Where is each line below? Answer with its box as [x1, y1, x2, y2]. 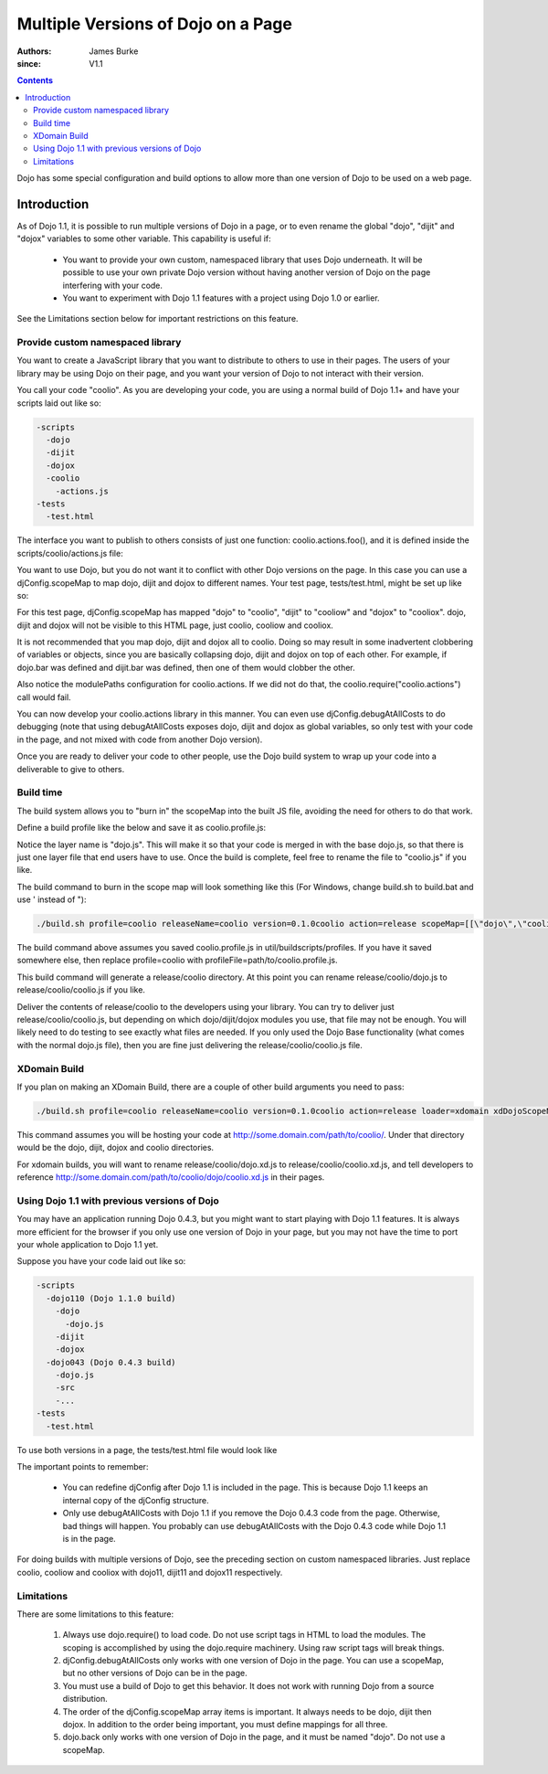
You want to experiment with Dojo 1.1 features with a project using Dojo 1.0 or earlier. [62, 292, 380, 303]
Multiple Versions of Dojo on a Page [16, 14, 292, 34]
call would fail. [16, 691, 72, 703]
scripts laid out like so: [16, 398, 101, 409]
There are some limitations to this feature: [16, 1609, 174, 1620]
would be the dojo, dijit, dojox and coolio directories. [16, 1142, 215, 1153]
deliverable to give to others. [16, 763, 125, 774]
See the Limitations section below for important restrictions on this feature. [16, 313, 299, 324]
